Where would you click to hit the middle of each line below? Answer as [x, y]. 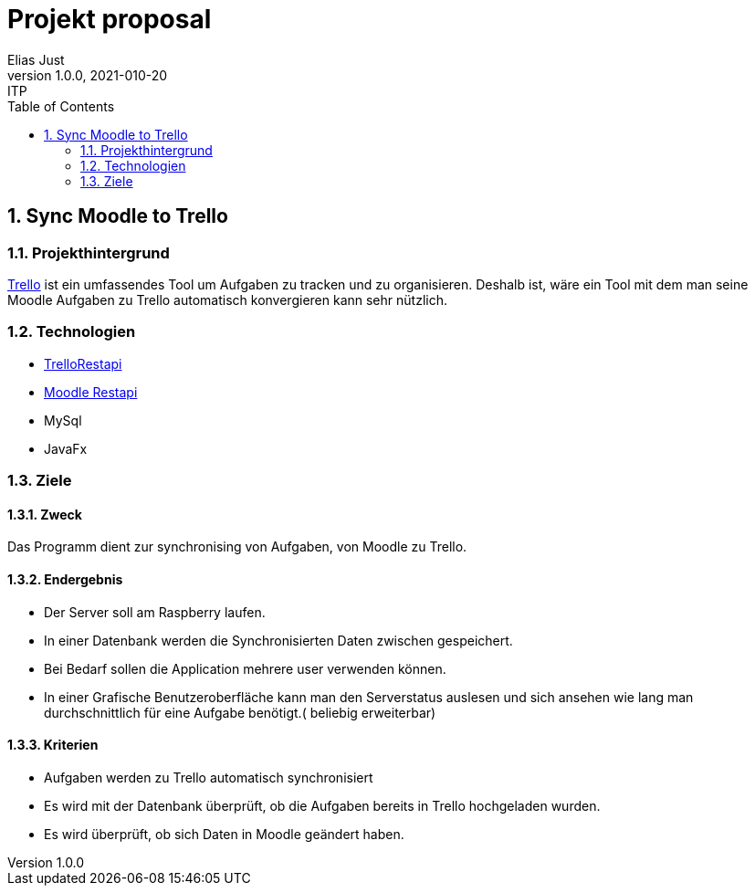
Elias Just [36, 59]
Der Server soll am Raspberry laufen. [155, 612]
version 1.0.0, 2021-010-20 [88, 75]
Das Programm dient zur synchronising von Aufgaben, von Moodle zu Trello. [237, 547]
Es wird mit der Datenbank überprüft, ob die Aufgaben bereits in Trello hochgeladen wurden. [322, 805]
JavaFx [66, 448]
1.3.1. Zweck [45, 514]
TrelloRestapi [83, 363]
